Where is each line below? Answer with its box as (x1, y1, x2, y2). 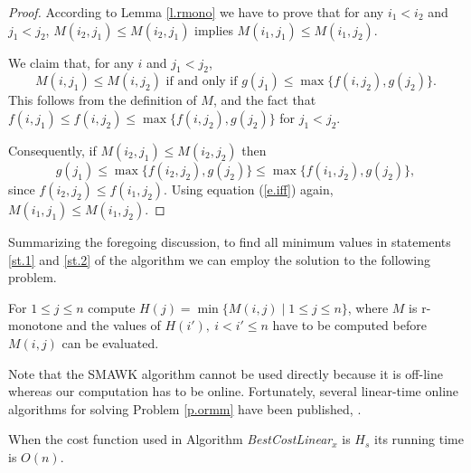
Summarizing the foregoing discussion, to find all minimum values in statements (8, 232, 451, 251)
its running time (374, 430, 464, 449)
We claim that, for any (8, 52, 134, 71)
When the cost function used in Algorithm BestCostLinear (8, 430, 333, 449)
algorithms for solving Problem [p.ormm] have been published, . (8, 399, 362, 418)
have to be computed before (272, 316, 427, 335)
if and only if (165, 75, 238, 89)
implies (194, 20, 233, 39)
